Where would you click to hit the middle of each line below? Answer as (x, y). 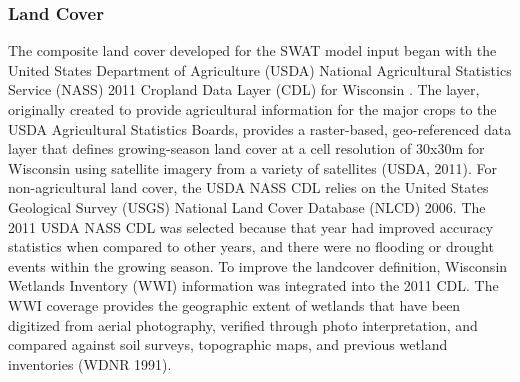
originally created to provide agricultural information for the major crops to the (252, 109)
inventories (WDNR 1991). (90, 363)
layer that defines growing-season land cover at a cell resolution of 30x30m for (246, 148)
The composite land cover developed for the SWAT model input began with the (252, 50)
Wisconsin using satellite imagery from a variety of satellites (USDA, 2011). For (253, 167)
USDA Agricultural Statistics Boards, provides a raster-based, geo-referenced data (260, 128)
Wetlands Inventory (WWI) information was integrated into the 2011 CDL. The (253, 285)
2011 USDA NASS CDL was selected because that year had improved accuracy (251, 226)
